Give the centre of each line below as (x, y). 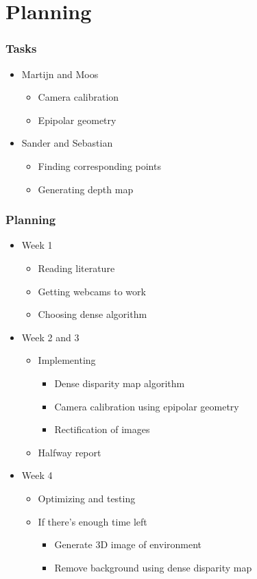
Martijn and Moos (60, 74)
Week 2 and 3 (50, 337)
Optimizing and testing (87, 498)
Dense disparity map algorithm (120, 383)
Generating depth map (86, 189)
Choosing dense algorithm (93, 314)
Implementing (67, 360)
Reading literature (76, 268)
